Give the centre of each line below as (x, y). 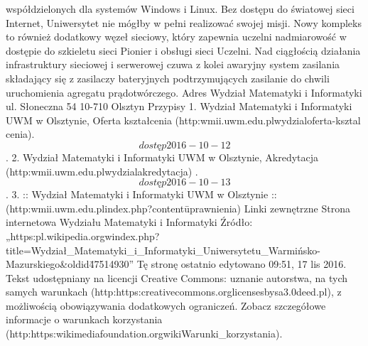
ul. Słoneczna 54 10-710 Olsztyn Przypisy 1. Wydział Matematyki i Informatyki (179, 106)
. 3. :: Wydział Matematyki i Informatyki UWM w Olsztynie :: (141, 194)
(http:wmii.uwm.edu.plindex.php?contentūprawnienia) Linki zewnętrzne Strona (178, 208)
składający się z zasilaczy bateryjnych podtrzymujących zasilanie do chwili (168, 78)
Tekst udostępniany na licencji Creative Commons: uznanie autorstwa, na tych (177, 277)
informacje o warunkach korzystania (84, 319)
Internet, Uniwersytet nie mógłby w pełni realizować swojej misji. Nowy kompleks (184, 22)
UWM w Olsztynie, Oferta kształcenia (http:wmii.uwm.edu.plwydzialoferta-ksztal (183, 120)
